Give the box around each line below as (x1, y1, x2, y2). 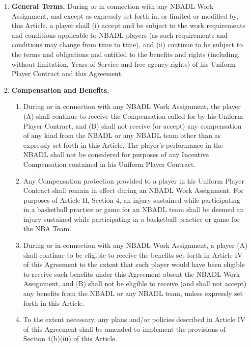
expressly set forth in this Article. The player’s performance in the (23, 139, 223, 150)
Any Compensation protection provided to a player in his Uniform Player (23, 175, 244, 186)
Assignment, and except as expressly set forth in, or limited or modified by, (11, 10, 238, 21)
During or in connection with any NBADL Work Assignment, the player (23, 101, 241, 111)
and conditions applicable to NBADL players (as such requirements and (11, 29, 228, 40)
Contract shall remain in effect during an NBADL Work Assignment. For (23, 185, 244, 195)
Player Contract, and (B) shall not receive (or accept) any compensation (23, 120, 242, 131)
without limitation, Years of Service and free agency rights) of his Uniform (11, 58, 236, 69)
